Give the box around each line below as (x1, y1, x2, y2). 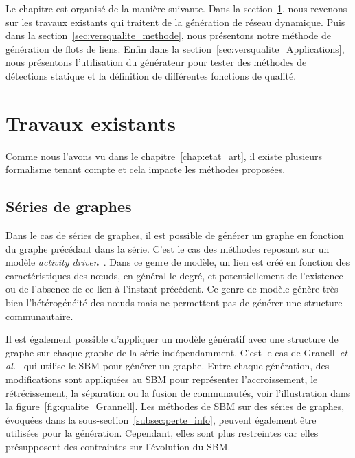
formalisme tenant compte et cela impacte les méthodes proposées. (5, 162, 286, 176)
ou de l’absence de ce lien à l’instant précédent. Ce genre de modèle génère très (5, 282, 339, 296)
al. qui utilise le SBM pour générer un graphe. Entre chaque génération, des (5, 358, 330, 373)
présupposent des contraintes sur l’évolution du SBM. (5, 439, 231, 453)
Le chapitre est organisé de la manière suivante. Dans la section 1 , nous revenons (5, 1, 347, 15)
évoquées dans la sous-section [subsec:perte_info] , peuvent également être (5, 412, 317, 426)
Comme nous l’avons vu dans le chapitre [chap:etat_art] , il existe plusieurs (5, 148, 323, 163)
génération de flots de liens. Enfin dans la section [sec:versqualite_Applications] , (5, 41, 345, 56)
